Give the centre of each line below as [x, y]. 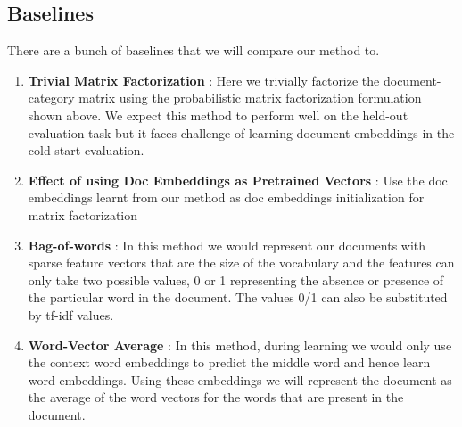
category [51, 98]
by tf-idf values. [71, 314]
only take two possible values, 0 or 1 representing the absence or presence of [236, 279]
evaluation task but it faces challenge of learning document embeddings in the [241, 132]
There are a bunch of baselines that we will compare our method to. [194, 50]
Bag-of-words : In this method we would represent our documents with [227, 245]
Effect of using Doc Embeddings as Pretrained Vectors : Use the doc [238, 180]
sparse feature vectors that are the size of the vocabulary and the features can [241, 263]
